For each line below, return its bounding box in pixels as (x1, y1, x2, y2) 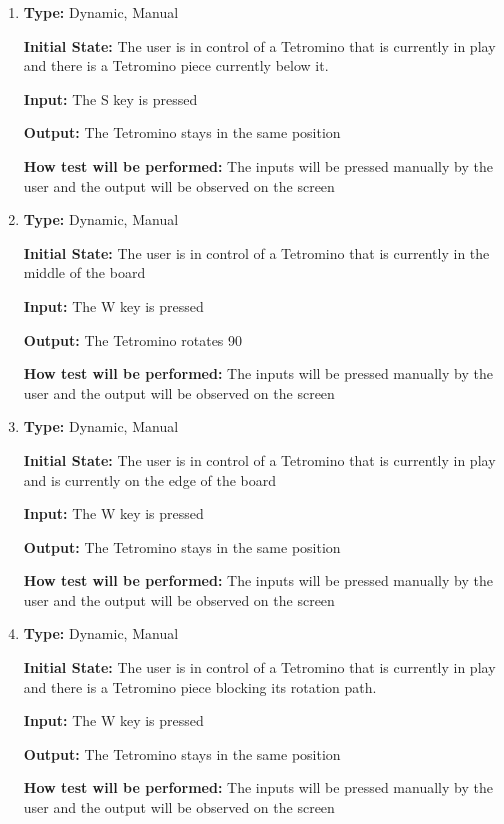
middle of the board (23, 262, 146, 283)
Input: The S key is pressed (23, 88, 198, 109)
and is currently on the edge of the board (23, 469, 277, 490)
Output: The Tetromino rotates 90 (23, 329, 243, 350)
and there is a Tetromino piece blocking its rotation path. (23, 676, 377, 697)
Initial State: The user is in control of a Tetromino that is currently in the (23, 242, 490, 263)
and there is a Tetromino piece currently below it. (23, 55, 329, 76)
